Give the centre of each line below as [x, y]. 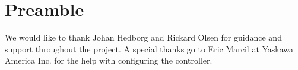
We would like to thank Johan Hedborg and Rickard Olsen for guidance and [143, 37]
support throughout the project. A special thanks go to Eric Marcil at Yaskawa [149, 49]
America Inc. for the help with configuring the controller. [109, 60]
